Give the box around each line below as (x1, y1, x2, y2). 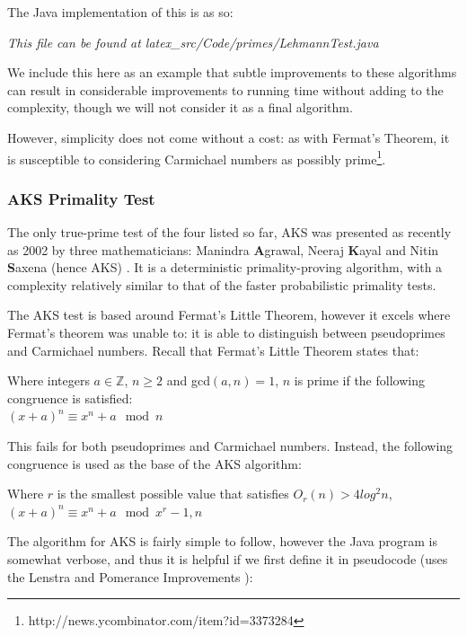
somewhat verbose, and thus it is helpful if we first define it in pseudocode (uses (7, 549, 448, 568)
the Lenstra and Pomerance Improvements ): (7, 567, 253, 586)
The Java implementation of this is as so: (7, 3, 233, 21)
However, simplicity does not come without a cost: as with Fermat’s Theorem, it (7, 128, 450, 146)
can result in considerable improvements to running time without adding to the (7, 80, 444, 99)
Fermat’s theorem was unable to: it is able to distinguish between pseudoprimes (7, 323, 445, 341)
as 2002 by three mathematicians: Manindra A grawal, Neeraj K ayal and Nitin (7, 240, 439, 259)
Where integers (7, 371, 90, 390)
